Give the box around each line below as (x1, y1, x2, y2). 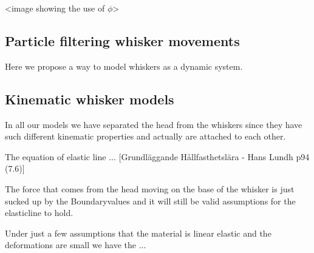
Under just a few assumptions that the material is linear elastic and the (5, 226, 271, 239)
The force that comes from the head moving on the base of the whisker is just (5, 182, 295, 195)
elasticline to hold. (5, 206, 73, 219)
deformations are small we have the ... (5, 238, 146, 251)
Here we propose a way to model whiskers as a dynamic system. (5, 59, 243, 72)
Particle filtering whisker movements (5, 31, 240, 50)
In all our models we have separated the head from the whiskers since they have (5, 118, 302, 130)
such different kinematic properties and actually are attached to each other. (5, 130, 286, 143)
